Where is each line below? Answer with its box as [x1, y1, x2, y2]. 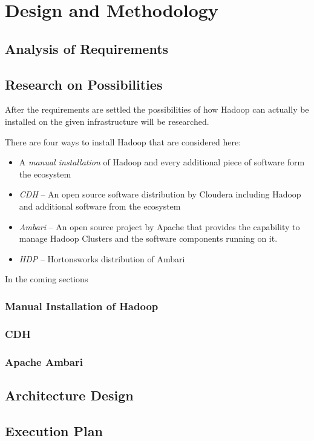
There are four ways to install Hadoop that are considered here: [5, 135, 241, 148]
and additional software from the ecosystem [19, 199, 181, 212]
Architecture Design [5, 385, 134, 404]
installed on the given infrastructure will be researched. [5, 114, 209, 127]
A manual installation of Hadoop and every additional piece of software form [19, 156, 305, 168]
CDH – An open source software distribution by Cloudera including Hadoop [19, 188, 301, 201]
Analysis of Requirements [5, 39, 169, 58]
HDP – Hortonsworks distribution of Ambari [19, 252, 185, 265]
